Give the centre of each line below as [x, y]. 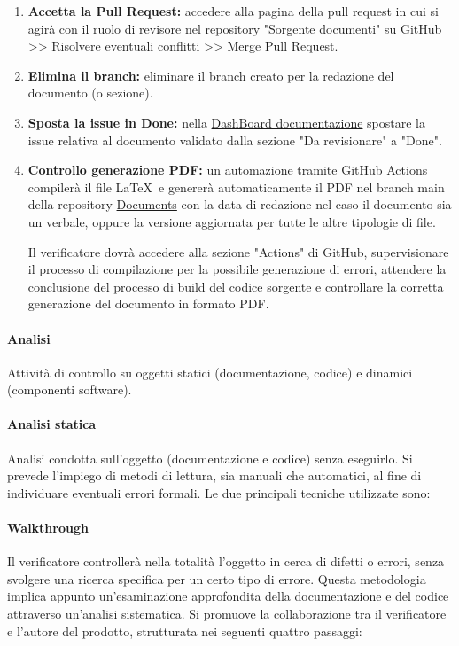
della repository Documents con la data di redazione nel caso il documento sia [240, 204]
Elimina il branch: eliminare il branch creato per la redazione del [211, 75]
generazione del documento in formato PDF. [148, 304]
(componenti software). [70, 389]
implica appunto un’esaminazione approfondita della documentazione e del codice [228, 596]
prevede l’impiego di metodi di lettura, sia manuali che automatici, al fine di [214, 475]
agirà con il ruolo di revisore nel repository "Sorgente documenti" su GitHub [235, 28]
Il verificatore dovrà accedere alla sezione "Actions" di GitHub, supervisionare [238, 251]
